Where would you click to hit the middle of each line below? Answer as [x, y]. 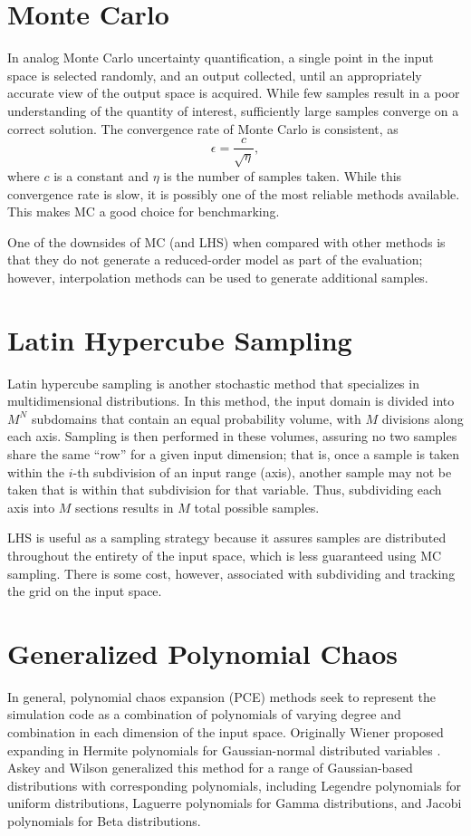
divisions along [423, 418]
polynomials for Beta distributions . [104, 821]
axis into [31, 507]
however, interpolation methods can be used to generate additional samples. [218, 277]
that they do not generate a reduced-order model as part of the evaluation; [215, 259]
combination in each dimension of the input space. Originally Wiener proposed [226, 732]
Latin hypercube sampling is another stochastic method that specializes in [213, 383]
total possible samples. [257, 507]
